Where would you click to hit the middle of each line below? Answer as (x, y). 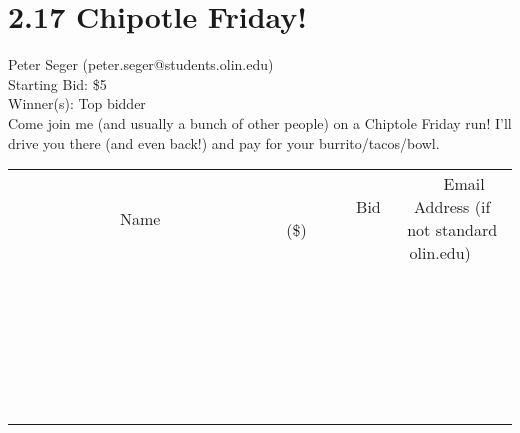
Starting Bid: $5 (57, 83)
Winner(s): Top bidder (77, 103)
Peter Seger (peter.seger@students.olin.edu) (141, 64)
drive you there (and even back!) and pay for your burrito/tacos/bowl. (224, 142)
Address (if (452, 207)
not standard (452, 230)
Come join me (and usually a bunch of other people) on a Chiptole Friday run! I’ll (260, 122)
